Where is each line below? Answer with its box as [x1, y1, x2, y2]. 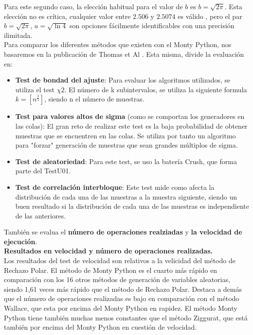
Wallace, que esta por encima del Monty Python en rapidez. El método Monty [4, 303, 237, 313]
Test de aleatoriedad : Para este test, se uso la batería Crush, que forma [15, 156, 237, 166]
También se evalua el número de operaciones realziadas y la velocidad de [4, 227, 242, 237]
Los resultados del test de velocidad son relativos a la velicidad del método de [4, 255, 235, 266]
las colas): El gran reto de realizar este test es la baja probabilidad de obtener [15, 120, 248, 131]
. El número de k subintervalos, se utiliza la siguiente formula [64, 84, 247, 94]
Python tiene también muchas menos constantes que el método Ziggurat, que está [4, 312, 248, 322]
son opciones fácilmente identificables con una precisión [69, 20, 235, 31]
